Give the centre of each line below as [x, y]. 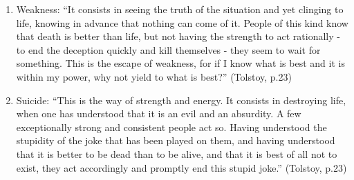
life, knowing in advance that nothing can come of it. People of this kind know [182, 22]
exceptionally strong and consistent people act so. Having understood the [171, 127]
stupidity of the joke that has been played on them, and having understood [176, 140]
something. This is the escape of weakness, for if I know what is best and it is [180, 63]
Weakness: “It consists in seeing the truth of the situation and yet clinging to [180, 9]
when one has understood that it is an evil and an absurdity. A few [159, 113]
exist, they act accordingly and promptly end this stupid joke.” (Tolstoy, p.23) [181, 167]
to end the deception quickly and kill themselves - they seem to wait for [168, 49]
